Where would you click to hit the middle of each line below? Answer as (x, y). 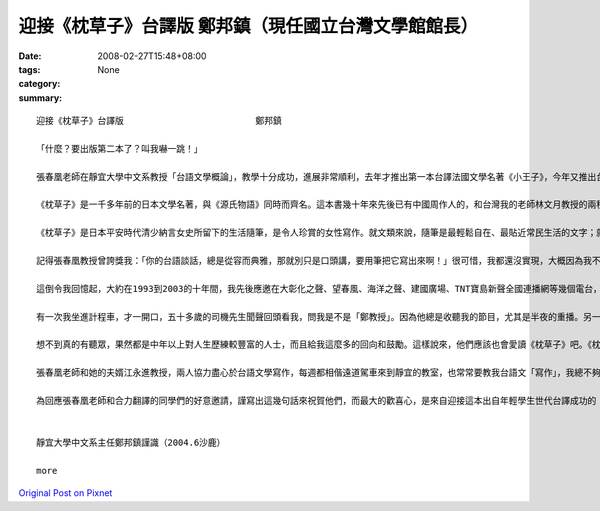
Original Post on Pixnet (65, 493)
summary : (40, 97)
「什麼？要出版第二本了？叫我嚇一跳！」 (119, 148)
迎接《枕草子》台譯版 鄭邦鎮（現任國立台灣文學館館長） (248, 26)
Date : (30, 56)
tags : (29, 69)
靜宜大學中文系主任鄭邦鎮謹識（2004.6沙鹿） (131, 443)
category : (39, 84)
